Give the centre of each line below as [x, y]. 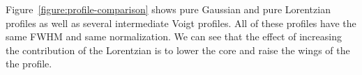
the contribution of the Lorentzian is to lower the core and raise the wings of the [178, 50]
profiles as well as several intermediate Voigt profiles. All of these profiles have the [181, 23]
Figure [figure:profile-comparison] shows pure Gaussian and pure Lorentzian [168, 9]
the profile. [29, 64]
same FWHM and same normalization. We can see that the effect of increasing [174, 36]
